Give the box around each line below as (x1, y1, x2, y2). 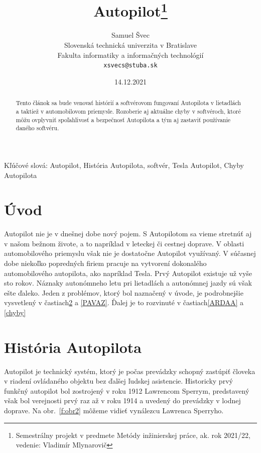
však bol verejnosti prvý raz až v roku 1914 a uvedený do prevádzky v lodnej (4, 395, 241, 406)
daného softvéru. (16, 124, 59, 132)
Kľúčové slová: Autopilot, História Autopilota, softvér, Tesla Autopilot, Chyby (4, 159, 244, 170)
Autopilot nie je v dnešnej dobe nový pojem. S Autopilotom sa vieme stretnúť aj (4, 228, 252, 239)
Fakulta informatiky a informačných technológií (57, 49, 204, 60)
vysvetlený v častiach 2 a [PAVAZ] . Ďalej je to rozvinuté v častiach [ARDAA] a (4, 297, 244, 308)
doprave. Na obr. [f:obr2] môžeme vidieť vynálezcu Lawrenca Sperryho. (4, 405, 224, 416)
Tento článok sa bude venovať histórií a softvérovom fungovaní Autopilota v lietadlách (16, 99, 241, 107)
